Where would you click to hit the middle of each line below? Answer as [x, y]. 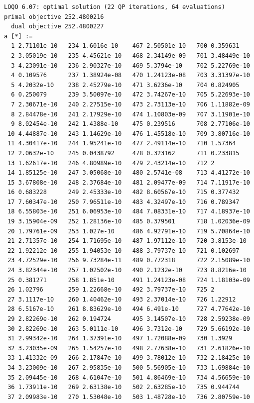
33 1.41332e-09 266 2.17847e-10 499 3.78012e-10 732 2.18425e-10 [129, 358]
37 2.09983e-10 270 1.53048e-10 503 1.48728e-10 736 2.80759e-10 [129, 397]
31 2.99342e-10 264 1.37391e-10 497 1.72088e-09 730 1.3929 [120, 339]
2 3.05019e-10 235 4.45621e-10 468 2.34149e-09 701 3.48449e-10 [130, 55]
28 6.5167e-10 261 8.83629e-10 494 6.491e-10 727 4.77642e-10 [129, 309]
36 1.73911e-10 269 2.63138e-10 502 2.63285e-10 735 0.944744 [124, 387]
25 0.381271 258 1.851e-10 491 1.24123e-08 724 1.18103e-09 [129, 280]
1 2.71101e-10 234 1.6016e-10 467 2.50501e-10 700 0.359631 [125, 46]
